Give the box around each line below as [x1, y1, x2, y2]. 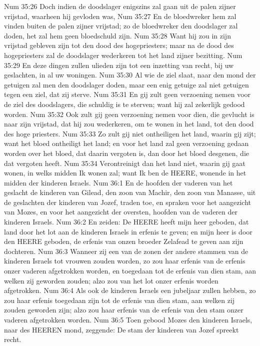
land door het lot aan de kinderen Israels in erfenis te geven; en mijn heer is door [4, 226, 252, 236]
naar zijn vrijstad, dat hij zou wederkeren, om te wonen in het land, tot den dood [4, 118, 254, 129]
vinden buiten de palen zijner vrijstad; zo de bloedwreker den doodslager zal [4, 20, 238, 31]
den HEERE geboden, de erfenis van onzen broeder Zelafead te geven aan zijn [4, 236, 243, 246]
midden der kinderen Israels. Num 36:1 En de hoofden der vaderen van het [4, 177, 233, 187]
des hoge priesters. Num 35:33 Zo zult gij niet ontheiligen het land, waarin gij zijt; [4, 128, 256, 138]
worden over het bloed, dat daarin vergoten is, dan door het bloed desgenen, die [4, 147, 249, 158]
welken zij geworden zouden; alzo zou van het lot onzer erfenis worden [4, 275, 218, 285]
